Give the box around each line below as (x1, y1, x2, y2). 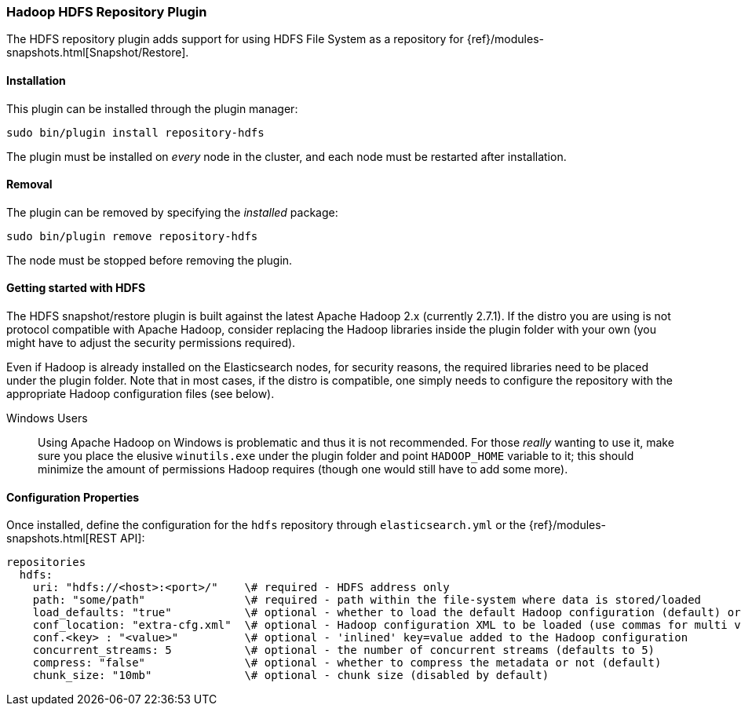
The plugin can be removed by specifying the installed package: (6, 205, 338, 219)
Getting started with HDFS (6, 281, 146, 295)
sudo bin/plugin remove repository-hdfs (6, 229, 258, 243)
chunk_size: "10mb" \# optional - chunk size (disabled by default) (32, 669, 549, 682)
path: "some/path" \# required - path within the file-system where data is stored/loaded (32, 593, 702, 607)
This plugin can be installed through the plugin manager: (6, 101, 298, 115)
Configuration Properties (6, 490, 140, 504)
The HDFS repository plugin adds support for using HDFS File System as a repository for (6, 32, 464, 46)
